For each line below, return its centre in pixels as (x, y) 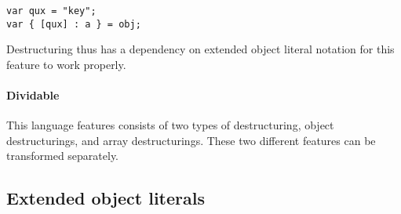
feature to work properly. (66, 64)
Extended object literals (106, 198)
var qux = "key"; (51, 11)
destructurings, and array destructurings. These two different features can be (191, 140)
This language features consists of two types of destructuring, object (170, 125)
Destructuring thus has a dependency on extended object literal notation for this (200, 49)
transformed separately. (63, 156)
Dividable (33, 95)
